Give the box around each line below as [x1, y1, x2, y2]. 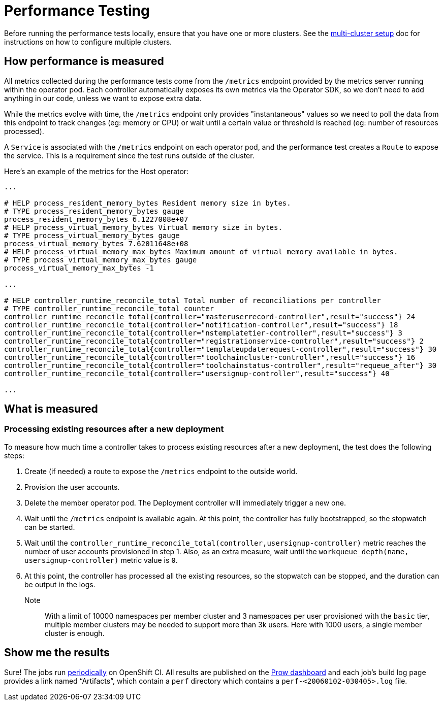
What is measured [4, 402, 98, 416]
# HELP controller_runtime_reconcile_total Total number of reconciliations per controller [4, 296, 381, 305]
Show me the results [4, 646, 110, 659]
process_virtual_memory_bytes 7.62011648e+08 [4, 239, 188, 248]
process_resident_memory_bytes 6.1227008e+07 [4, 215, 188, 223]
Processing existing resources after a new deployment [4, 424, 224, 434]
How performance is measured [4, 55, 164, 68]
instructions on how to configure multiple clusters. [4, 37, 172, 46]
